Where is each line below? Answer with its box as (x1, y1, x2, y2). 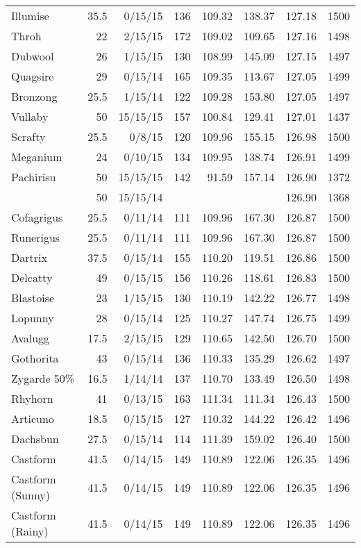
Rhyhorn (11, 390, 53, 406)
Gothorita (11, 350, 59, 366)
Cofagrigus (11, 209, 63, 225)
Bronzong (11, 88, 58, 104)
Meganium (11, 149, 62, 165)
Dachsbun (11, 431, 59, 447)
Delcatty (11, 269, 53, 285)
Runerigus (11, 229, 60, 245)
